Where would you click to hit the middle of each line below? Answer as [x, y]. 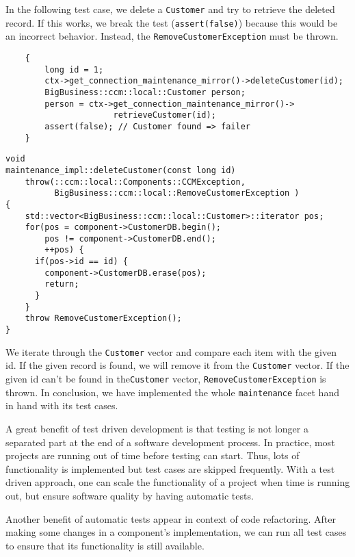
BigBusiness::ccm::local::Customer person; [145, 92]
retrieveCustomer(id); [165, 115]
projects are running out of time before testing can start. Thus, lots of [153, 455]
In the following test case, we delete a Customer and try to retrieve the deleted [170, 9]
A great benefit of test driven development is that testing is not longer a [157, 428]
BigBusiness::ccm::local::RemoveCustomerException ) [177, 193]
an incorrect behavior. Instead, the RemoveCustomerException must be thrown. [172, 36]
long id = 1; [74, 69]
